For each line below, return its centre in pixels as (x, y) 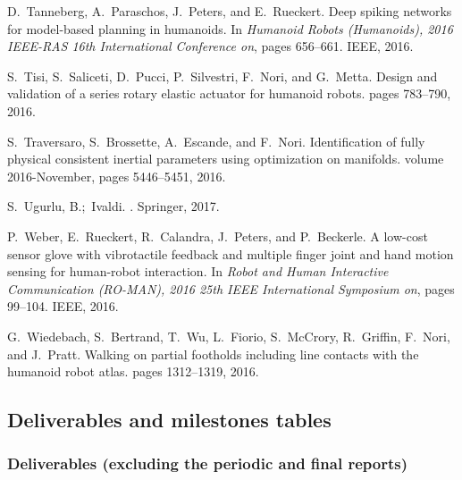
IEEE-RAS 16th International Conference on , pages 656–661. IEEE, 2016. (210, 46)
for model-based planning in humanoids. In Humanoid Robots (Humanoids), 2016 (230, 28)
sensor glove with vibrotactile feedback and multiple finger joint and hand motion (231, 253)
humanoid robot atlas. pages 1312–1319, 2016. (133, 371)
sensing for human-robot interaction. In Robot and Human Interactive (198, 271)
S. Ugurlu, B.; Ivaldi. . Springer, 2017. (113, 206)
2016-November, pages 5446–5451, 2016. (117, 176)
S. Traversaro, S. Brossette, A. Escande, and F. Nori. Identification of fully (216, 141)
